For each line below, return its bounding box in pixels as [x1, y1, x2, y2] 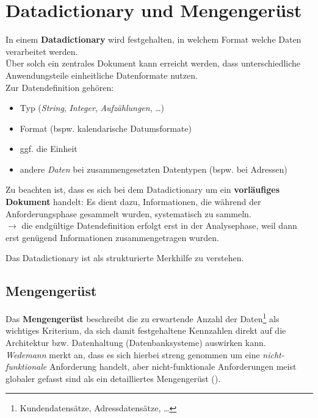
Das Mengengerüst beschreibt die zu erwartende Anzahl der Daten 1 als [5, 311, 280, 325]
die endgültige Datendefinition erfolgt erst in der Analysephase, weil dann [21, 219, 297, 232]
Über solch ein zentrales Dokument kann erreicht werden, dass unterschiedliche [5, 57, 300, 70]
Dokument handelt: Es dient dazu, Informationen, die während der [5, 195, 261, 208]
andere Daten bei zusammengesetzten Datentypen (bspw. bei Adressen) [20, 162, 287, 175]
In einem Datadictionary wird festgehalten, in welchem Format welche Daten [5, 33, 302, 46]
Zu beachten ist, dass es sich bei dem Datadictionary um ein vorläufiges [5, 183, 280, 196]
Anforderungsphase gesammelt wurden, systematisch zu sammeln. [5, 207, 251, 220]
